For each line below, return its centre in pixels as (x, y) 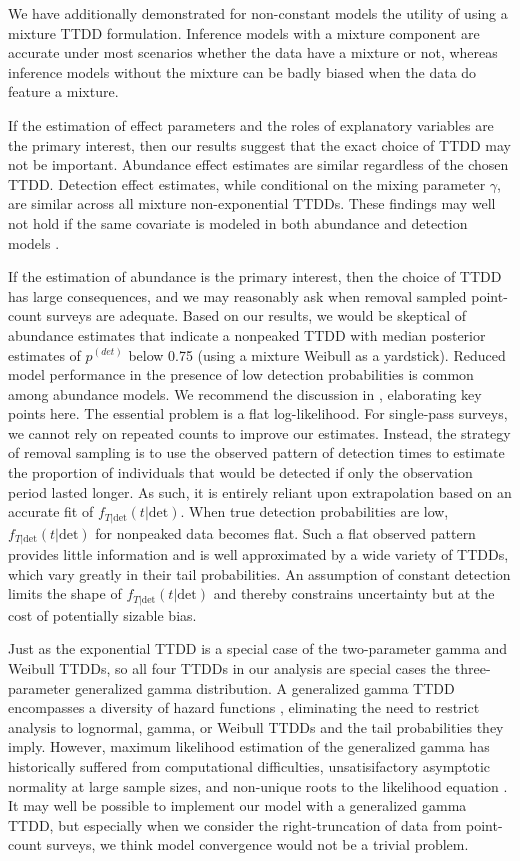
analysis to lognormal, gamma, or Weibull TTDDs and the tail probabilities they (256, 726)
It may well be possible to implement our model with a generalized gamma (237, 805)
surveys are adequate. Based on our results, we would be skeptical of (256, 315)
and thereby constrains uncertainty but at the (354, 593)
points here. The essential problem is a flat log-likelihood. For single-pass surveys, (258, 413)
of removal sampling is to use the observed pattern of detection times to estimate (256, 452)
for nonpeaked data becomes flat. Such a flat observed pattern (285, 532)
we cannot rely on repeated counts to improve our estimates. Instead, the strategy (259, 432)
